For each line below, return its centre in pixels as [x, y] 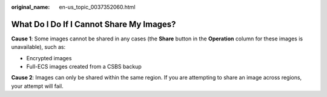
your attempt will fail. [37, 86]
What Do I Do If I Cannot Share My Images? [94, 24]
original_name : [31, 7]
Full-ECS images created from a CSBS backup [84, 67]
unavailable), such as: [38, 47]
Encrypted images [49, 58]
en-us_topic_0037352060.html [97, 7]
